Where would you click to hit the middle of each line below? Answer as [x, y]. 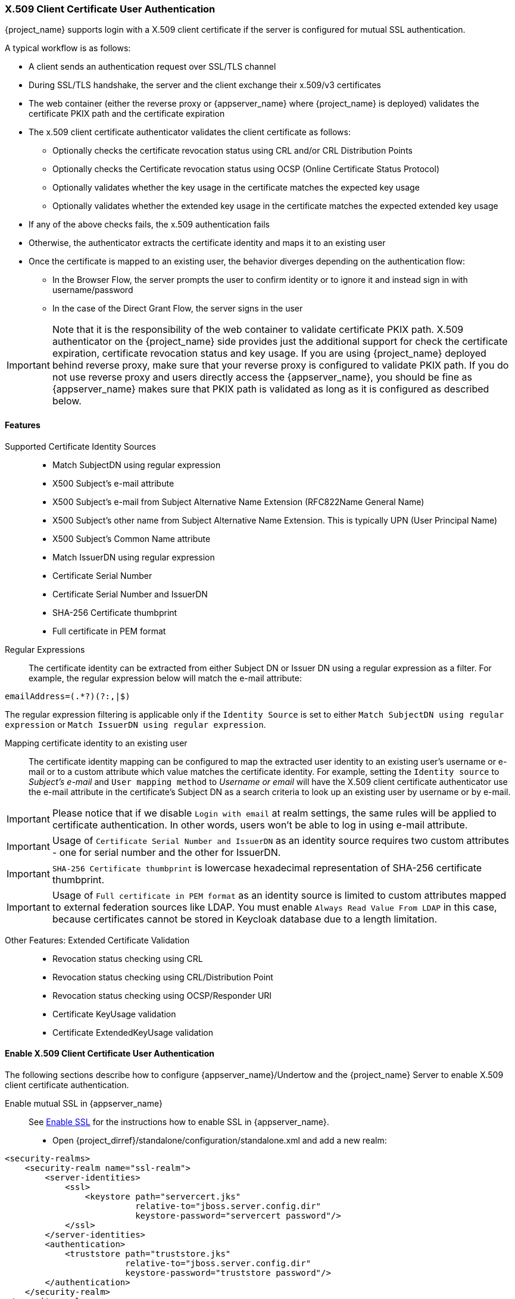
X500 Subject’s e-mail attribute [113, 483]
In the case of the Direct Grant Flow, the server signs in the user [178, 309]
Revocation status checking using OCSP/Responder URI [162, 995]
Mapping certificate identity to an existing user [96, 743]
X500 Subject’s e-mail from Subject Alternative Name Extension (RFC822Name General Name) [238, 501]
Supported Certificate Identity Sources [81, 446]
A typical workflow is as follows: [68, 48]
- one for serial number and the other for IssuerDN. [166, 852]
